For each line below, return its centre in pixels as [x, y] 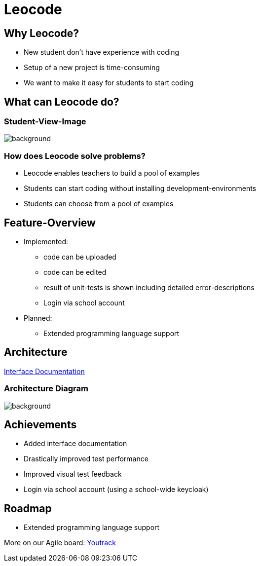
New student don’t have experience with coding [101, 52]
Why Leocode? [42, 33]
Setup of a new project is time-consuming [92, 68]
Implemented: [46, 241]
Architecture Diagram [46, 389]
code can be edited [75, 272]
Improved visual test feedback [73, 474]
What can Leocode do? [62, 102]
